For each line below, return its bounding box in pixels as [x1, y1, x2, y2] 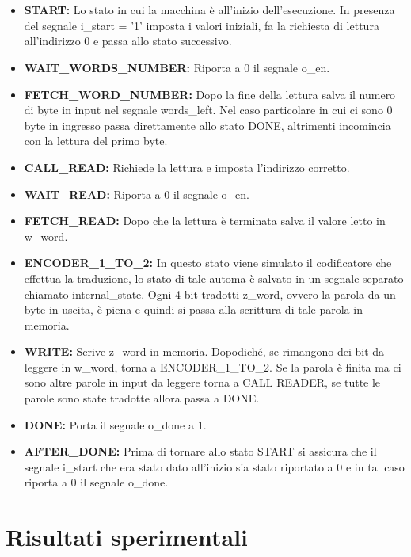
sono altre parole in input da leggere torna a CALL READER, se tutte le [24, 374, 381, 391]
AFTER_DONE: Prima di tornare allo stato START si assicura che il [24, 443, 377, 460]
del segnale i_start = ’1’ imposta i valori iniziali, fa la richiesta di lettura [24, 17, 379, 33]
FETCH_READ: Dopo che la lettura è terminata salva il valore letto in [24, 212, 386, 229]
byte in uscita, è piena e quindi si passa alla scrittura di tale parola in [24, 301, 363, 318]
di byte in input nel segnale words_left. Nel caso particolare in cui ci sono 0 [24, 101, 393, 118]
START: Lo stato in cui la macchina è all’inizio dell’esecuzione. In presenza [24, 2, 395, 18]
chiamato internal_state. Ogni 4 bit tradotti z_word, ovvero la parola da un [24, 285, 396, 302]
